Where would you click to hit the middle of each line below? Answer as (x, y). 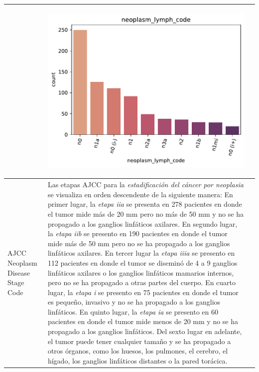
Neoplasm (22, 262)
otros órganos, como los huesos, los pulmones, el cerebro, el (138, 351)
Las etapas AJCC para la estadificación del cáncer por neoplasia (145, 185)
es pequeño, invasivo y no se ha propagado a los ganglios (134, 302)
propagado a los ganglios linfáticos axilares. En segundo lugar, (142, 223)
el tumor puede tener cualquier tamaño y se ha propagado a (139, 341)
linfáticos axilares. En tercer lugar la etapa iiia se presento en (141, 253)
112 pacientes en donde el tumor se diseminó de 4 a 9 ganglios (142, 262)
